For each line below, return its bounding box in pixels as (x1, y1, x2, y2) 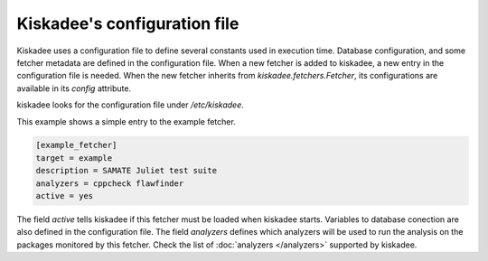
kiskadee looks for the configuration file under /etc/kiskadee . (16, 99, 244, 110)
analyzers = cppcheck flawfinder (35, 178, 184, 189)
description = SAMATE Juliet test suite (35, 165, 217, 176)
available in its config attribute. (16, 82, 131, 94)
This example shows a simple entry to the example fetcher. (16, 116, 237, 126)
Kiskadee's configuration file (16, 14, 239, 33)
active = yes (35, 191, 94, 201)
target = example (35, 153, 113, 163)
